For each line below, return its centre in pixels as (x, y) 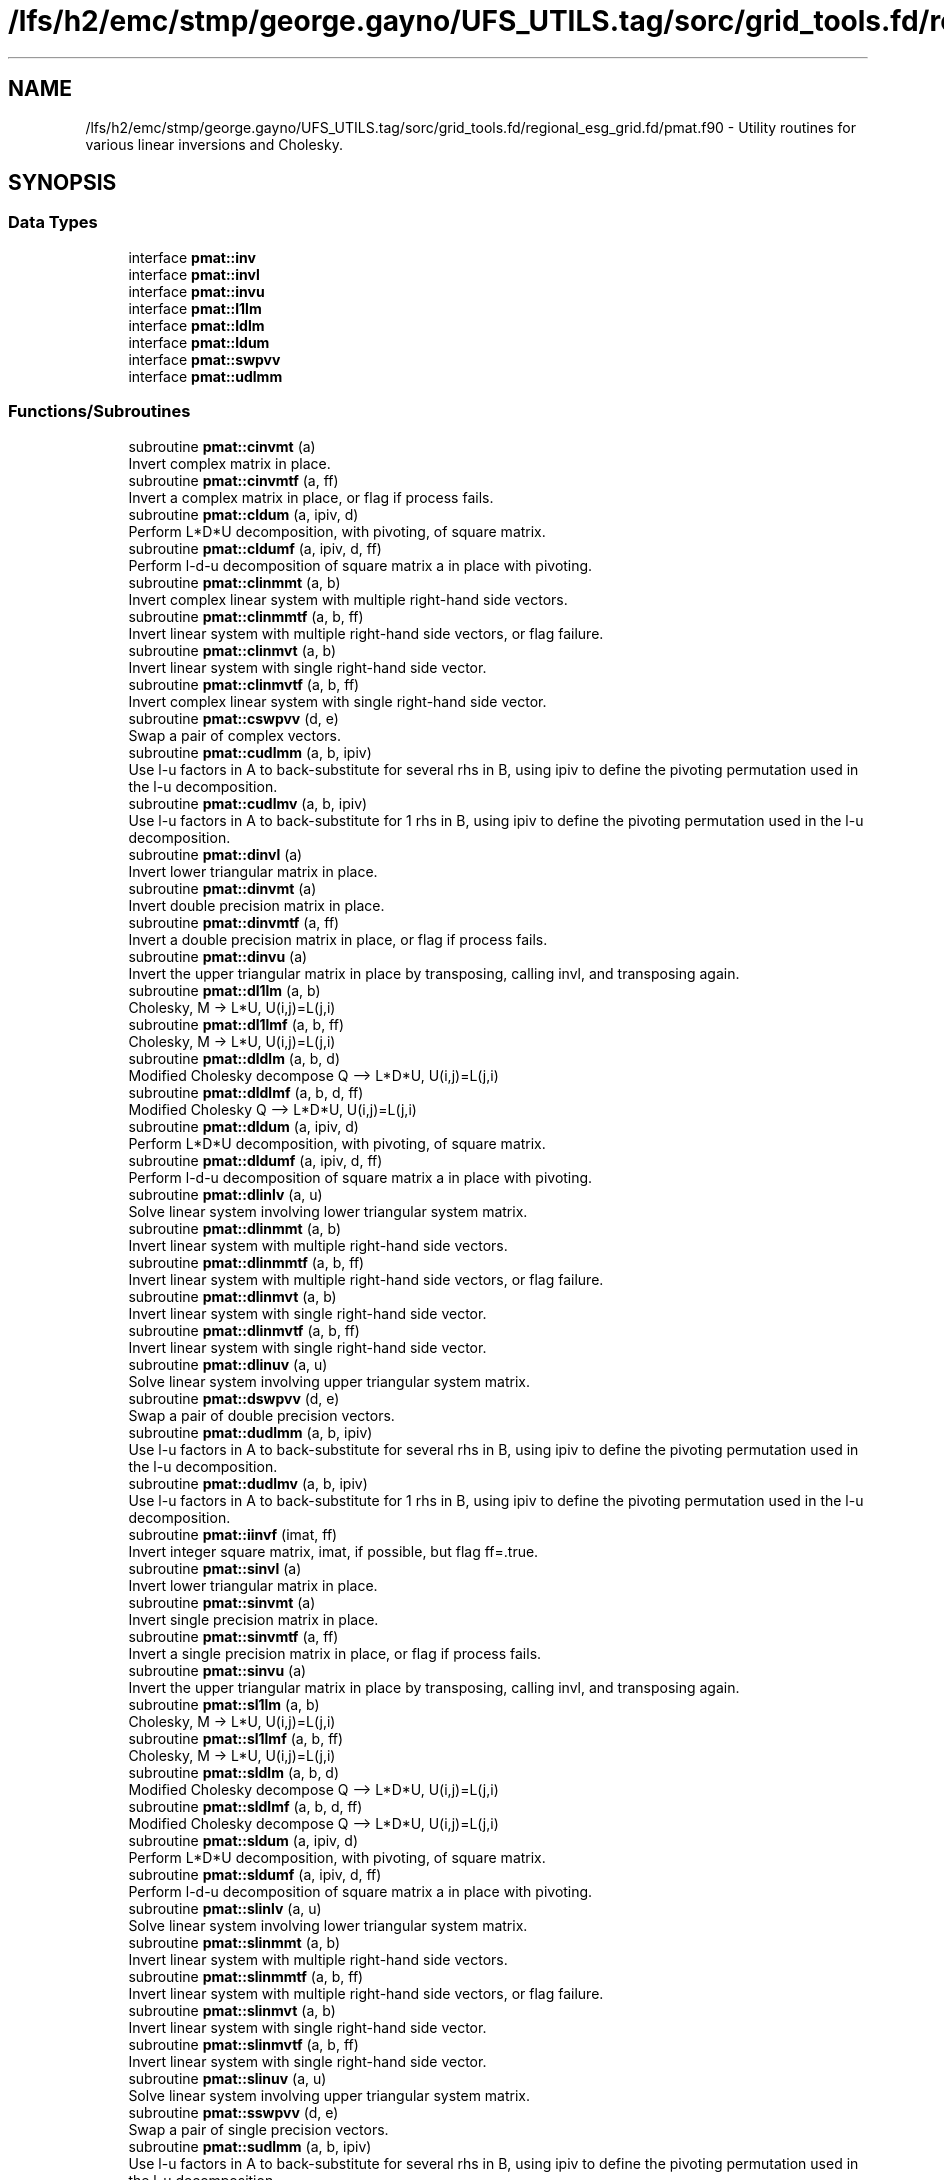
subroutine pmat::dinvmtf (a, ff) (234, 922)
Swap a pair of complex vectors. (235, 735)
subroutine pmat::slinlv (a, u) (225, 1908)
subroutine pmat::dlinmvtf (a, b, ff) (244, 1330)
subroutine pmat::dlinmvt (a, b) (232, 1296)
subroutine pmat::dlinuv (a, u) (228, 1364)
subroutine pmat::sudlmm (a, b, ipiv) (250, 2146)
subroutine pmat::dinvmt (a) (222, 888)
